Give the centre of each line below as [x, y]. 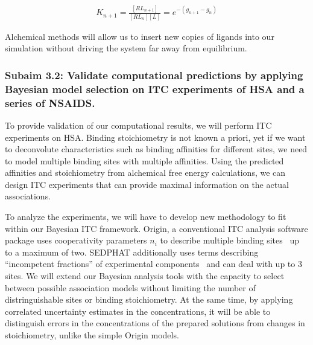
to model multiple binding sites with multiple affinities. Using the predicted [144, 160]
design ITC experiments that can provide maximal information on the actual [147, 184]
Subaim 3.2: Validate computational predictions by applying [154, 75]
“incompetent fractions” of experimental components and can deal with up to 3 [153, 264]
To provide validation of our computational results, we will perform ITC [138, 125]
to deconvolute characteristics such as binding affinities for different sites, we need [156, 149]
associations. [28, 196]
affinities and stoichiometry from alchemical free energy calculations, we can [145, 172]
